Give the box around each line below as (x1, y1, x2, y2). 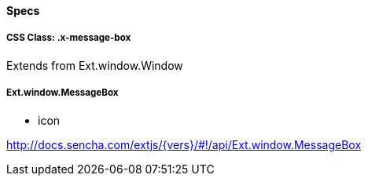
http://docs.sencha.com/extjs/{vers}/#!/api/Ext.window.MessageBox (6, 137, 362, 151)
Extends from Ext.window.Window (6, 58, 183, 72)
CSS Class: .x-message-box (6, 32, 131, 44)
